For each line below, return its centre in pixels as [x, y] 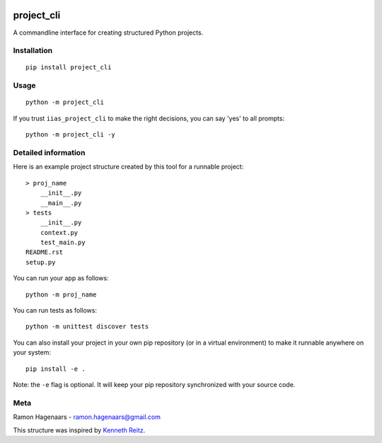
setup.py [41, 262]
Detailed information [49, 152]
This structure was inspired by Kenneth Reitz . [79, 430]
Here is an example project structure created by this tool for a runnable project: [128, 167]
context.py [59, 232]
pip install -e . [56, 369]
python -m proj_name [61, 294]
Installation [33, 51]
